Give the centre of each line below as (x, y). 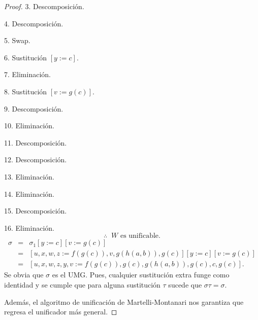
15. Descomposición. (36, 211)
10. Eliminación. (29, 126)
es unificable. (140, 236)
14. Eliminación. (29, 193)
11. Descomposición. (36, 142)
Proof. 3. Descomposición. (44, 6)
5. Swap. (17, 40)
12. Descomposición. (36, 159)
